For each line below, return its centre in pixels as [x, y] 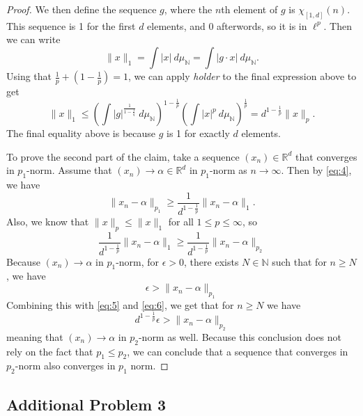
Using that [29, 76]
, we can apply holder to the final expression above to [242, 76]
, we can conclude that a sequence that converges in [238, 351]
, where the [188, 9]
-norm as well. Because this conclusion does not [240, 336]
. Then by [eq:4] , [316, 170]
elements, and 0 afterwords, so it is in [227, 25]
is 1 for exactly [198, 133]
